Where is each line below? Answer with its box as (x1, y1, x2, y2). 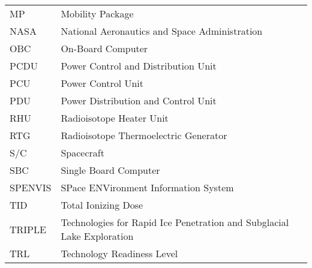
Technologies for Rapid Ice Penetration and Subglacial (61, 215, 289, 229)
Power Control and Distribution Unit (61, 59, 217, 73)
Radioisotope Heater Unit (61, 111, 169, 125)
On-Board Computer (61, 41, 148, 55)
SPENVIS (10, 180, 52, 194)
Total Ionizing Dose (61, 198, 143, 212)
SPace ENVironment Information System (61, 180, 234, 194)
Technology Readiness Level (61, 246, 178, 260)
